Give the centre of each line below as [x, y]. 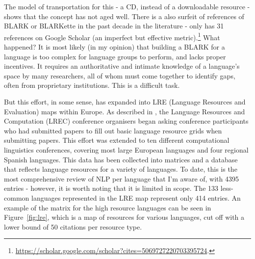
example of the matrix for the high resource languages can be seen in [108, 207]
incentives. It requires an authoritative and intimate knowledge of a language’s [122, 66]
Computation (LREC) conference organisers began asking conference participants [126, 121]
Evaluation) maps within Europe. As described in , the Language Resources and [125, 111]
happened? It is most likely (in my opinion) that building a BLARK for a [115, 47]
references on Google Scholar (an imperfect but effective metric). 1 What [112, 36]
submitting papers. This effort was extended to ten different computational [117, 140]
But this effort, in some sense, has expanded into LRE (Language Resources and [125, 102]
